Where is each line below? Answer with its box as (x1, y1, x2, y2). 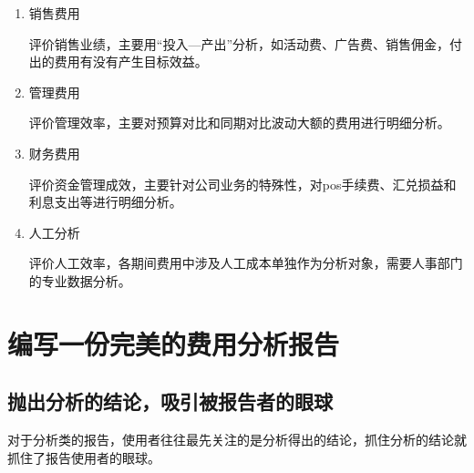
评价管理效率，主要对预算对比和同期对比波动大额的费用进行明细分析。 (28, 113, 450, 132)
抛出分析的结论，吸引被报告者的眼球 (7, 387, 333, 416)
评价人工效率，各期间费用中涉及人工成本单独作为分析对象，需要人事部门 (28, 253, 463, 272)
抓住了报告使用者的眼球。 (7, 447, 160, 467)
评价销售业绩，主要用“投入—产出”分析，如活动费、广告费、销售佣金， (28, 34, 450, 53)
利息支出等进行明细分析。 (28, 192, 182, 211)
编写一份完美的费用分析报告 (7, 324, 340, 362)
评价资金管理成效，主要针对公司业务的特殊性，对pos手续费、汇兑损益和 (28, 174, 457, 193)
